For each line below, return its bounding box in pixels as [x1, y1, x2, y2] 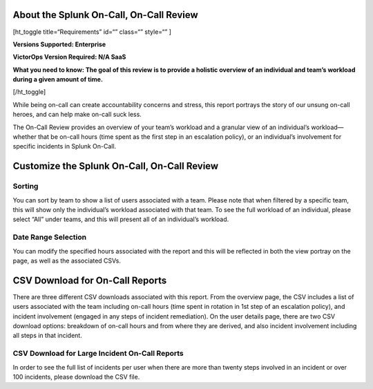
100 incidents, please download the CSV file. [12, 372, 140, 381]
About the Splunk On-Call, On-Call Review [12, 9, 198, 21]
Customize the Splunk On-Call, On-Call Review [12, 160, 219, 172]
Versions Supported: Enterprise [12, 40, 106, 48]
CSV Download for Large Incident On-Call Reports [12, 349, 184, 359]
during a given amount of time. [12, 75, 104, 84]
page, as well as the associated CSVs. [12, 256, 121, 265]
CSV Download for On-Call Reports [12, 274, 167, 286]
